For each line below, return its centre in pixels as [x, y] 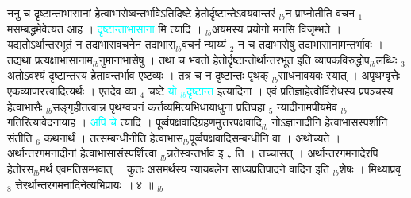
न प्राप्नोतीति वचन [320, 13]
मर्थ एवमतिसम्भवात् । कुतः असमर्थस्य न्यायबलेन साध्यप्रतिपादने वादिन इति [184, 168]
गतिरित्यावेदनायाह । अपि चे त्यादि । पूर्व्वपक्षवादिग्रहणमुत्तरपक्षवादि [134, 122]
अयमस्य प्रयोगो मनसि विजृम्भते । [277, 28]
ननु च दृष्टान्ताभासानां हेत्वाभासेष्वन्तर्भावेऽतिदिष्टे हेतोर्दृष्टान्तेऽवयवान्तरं [141, 13]
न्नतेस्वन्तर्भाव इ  [197, 153]
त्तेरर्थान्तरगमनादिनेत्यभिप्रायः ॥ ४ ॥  [86, 184]
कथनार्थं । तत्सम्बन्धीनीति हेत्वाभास [113, 137]
